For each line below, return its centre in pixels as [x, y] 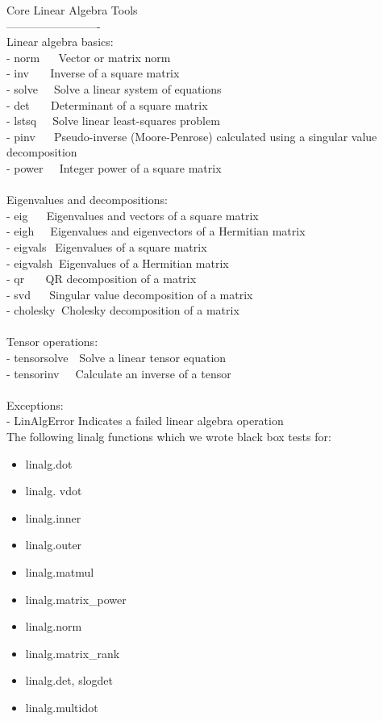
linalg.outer [54, 545]
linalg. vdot [54, 491]
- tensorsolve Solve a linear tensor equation [117, 358]
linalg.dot [49, 463]
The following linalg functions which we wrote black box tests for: [169, 437]
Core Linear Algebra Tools [72, 10]
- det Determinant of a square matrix [107, 104]
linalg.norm [54, 626]
